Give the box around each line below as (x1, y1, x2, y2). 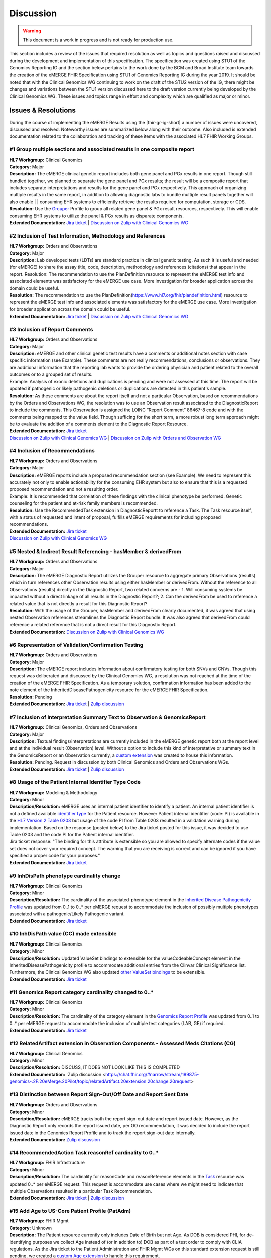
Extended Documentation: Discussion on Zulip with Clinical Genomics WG (9, 629, 164, 635)
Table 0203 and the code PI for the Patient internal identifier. (9, 832, 134, 837)
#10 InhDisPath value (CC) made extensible (9, 930, 117, 937)
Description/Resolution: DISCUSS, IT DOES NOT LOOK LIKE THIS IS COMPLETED (9, 1064, 180, 1070)
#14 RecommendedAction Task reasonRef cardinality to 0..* (9, 1149, 159, 1156)
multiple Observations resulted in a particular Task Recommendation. (9, 1188, 153, 1194)
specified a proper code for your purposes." (9, 853, 100, 859)
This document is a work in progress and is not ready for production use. (23, 37, 174, 43)
